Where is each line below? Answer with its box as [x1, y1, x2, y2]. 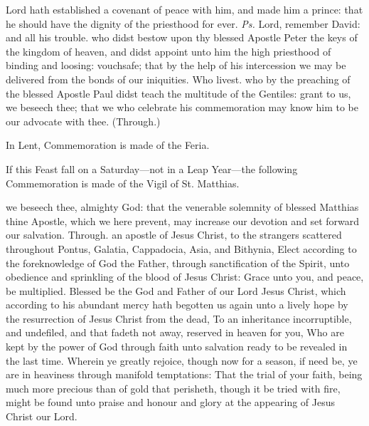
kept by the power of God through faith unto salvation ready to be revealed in [6, 339, 348, 354]
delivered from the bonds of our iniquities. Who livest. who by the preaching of [6, 71, 351, 86]
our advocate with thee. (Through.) [6, 113, 161, 128]
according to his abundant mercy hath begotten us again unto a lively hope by [6, 297, 348, 312]
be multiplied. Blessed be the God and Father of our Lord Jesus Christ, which [6, 283, 346, 298]
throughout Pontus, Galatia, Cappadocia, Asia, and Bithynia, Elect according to [6, 241, 357, 256]
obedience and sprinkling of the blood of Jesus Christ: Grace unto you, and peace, [6, 269, 364, 284]
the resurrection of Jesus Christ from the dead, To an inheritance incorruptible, [6, 311, 352, 326]
